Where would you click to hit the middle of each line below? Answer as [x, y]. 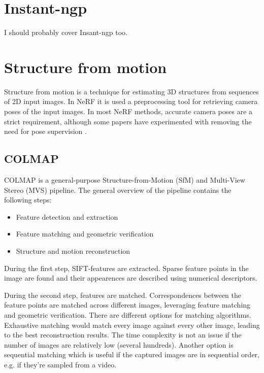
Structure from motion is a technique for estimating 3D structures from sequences [131, 91]
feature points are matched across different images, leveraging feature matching [127, 305]
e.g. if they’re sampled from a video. [60, 364]
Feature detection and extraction [67, 216]
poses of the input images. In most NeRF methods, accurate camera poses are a [128, 111]
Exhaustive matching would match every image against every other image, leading [132, 325]
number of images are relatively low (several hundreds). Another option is [119, 344]
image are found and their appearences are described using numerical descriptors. [131, 278]
